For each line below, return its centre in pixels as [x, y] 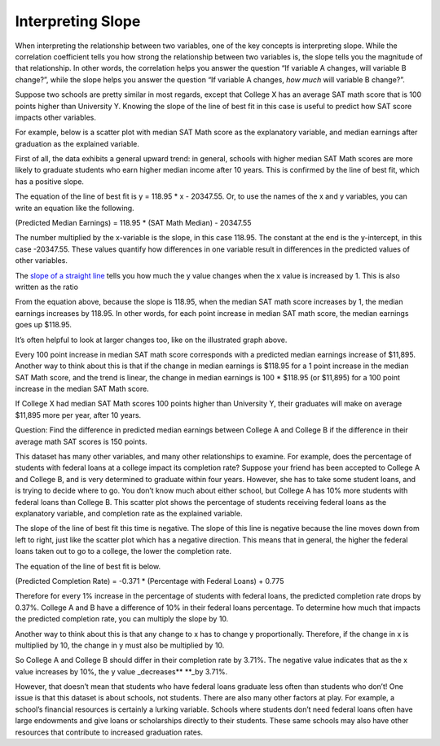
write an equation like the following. [75, 208]
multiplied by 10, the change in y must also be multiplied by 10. [120, 645]
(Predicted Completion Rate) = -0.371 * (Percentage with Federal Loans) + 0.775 [150, 581]
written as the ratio [47, 287]
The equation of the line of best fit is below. [88, 566]
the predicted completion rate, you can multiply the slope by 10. [122, 619]
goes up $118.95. [44, 325]
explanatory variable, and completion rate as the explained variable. [129, 513]
